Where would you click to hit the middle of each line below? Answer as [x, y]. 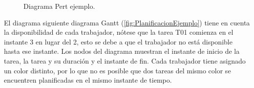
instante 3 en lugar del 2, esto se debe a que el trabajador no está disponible [118, 41]
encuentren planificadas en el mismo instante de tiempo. [88, 80]
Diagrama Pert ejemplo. [59, 6]
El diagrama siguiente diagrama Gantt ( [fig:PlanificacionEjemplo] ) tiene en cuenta [127, 22]
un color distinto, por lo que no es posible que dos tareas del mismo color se [117, 70]
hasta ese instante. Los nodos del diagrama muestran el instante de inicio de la [122, 51]
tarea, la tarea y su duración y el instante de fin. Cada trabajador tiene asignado [125, 60]
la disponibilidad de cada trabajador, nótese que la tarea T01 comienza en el [119, 32]
